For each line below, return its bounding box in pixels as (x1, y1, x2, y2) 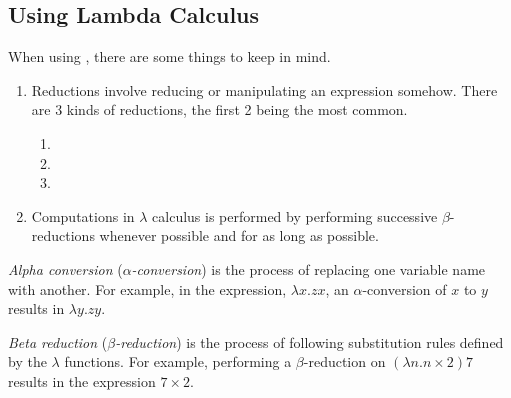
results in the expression (8, 370, 156, 391)
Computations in (31, 205, 135, 226)
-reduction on (303, 351, 386, 372)
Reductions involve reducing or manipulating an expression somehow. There (31, 79, 498, 100)
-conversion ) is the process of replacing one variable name (131, 258, 486, 279)
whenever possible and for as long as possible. (99, 225, 379, 246)
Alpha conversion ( (8, 258, 123, 279)
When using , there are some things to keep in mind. (8, 46, 331, 67)
